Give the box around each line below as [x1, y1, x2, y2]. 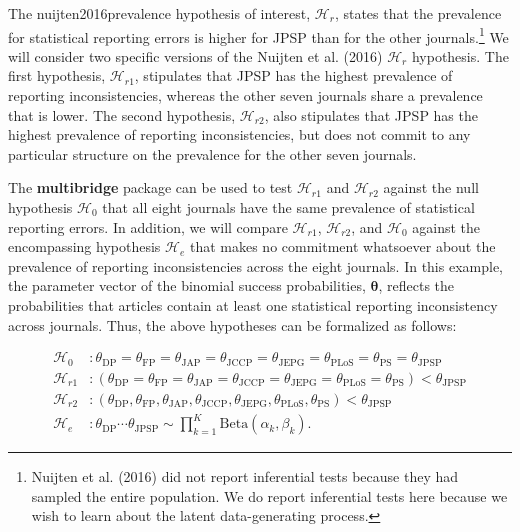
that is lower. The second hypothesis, [8, 104, 236, 125]
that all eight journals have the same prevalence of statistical [102, 197, 475, 217]
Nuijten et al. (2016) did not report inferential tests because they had [31, 466, 458, 487]
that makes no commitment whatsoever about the [189, 236, 496, 257]
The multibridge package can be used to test [8, 177, 293, 198]
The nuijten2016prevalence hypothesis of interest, [8, 3, 311, 23]
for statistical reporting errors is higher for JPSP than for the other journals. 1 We [8, 23, 509, 47]
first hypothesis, [8, 65, 106, 86]
